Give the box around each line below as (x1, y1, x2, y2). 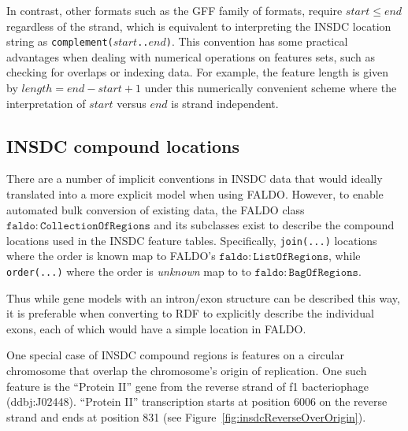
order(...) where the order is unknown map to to (6, 263, 251, 280)
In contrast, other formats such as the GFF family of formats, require (6, 2, 343, 18)
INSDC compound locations (6, 133, 239, 158)
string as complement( (6, 33, 113, 50)
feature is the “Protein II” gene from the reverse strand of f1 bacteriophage (6, 377, 369, 394)
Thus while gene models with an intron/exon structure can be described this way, (6, 289, 400, 306)
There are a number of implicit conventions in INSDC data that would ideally (6, 170, 383, 187)
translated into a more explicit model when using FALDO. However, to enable (6, 186, 384, 202)
